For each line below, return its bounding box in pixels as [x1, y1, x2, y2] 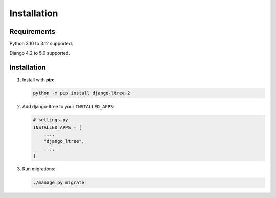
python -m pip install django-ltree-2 [33, 90, 130, 96]
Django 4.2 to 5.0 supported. [9, 50, 70, 56]
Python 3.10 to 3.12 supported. [9, 41, 74, 47]
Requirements [9, 27, 56, 36]
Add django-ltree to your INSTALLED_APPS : [22, 104, 115, 110]
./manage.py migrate [33, 180, 84, 186]
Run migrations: [22, 166, 56, 172]
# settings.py [33, 117, 68, 123]
